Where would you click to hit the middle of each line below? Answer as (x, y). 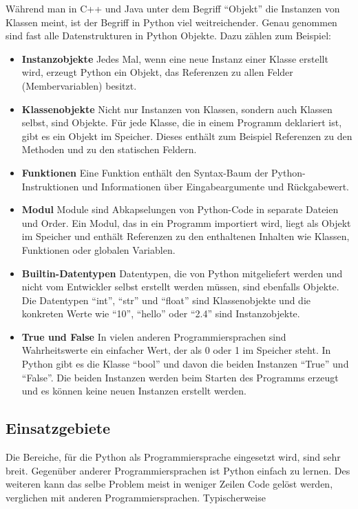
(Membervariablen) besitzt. (79, 85)
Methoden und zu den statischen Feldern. (109, 149)
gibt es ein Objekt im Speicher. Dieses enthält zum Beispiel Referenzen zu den (187, 136)
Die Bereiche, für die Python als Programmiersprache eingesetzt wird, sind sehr (173, 457)
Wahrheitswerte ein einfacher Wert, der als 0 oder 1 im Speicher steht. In (176, 350)
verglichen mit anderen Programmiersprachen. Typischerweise (136, 497)
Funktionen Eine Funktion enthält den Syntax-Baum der (145, 172)
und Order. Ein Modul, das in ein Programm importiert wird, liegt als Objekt (186, 222)
